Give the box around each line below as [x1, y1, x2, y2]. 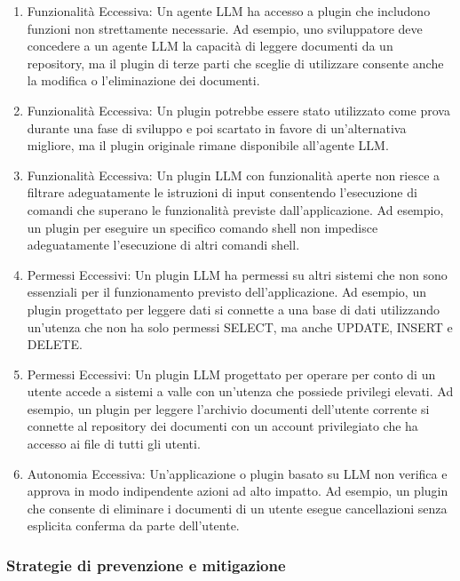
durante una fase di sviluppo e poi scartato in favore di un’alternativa [27, 118, 407, 137]
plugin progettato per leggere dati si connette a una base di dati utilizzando [27, 299, 440, 318]
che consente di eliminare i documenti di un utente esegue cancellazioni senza [27, 498, 448, 517]
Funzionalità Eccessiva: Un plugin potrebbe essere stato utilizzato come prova [27, 100, 450, 119]
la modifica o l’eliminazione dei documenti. [27, 71, 260, 90]
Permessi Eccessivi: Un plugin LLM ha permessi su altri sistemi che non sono [27, 265, 448, 283]
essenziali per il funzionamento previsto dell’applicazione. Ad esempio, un [27, 283, 426, 301]
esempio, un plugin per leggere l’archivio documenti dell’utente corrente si [27, 399, 430, 418]
